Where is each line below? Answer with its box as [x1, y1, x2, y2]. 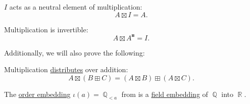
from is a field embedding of [121, 88, 208, 99]
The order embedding [4, 88, 71, 99]
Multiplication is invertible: [4, 24, 88, 34]
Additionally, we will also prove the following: [4, 47, 145, 58]
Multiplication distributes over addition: [4, 64, 128, 75]
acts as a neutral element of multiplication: [9, 2, 142, 12]
